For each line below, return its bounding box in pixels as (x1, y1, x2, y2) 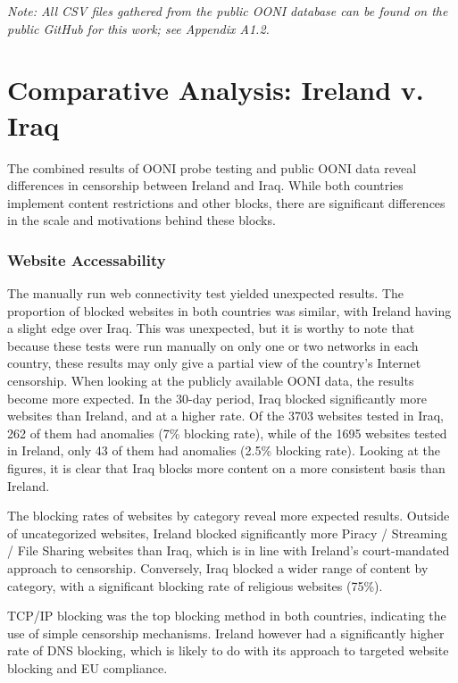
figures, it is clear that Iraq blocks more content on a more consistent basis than (7, 459, 446, 478)
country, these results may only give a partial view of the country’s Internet (7, 354, 421, 372)
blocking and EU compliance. (7, 658, 168, 677)
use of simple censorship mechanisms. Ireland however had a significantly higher (7, 623, 445, 642)
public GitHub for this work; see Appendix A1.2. (7, 19, 270, 37)
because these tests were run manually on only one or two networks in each (7, 336, 419, 354)
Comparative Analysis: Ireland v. (7, 71, 424, 108)
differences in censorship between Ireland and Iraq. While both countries (7, 176, 404, 195)
